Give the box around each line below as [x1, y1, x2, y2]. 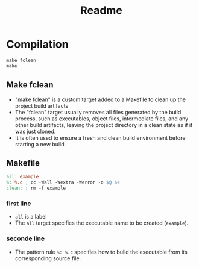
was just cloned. [14, 128, 56, 135]
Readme [80, 4, 122, 17]
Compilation [6, 37, 69, 51]
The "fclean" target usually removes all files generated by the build [14, 108, 182, 116]
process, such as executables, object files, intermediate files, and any [14, 115, 189, 122]
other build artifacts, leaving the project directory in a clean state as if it [14, 121, 193, 128]
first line [6, 199, 31, 208]
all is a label [14, 213, 47, 220]
